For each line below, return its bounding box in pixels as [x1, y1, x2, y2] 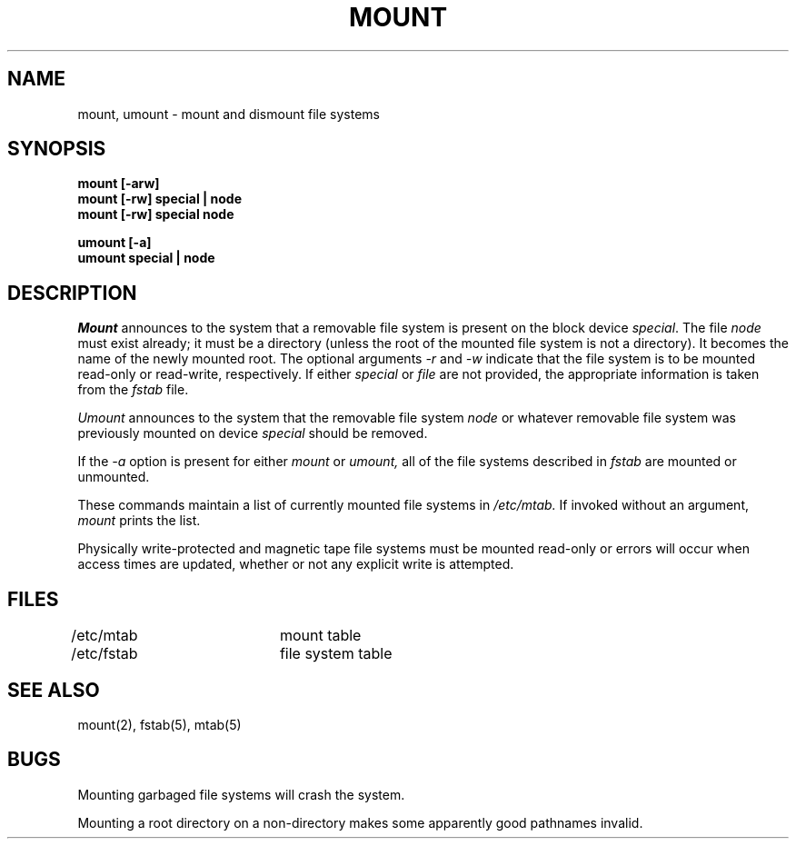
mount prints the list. [77, 513, 201, 529]
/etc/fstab [71, 644, 138, 663]
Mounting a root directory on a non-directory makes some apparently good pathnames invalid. [77, 814, 643, 831]
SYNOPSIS [7, 137, 106, 161]
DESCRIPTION [7, 281, 137, 304]
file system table [279, 644, 393, 663]
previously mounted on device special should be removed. [77, 425, 428, 442]
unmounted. [77, 469, 150, 485]
